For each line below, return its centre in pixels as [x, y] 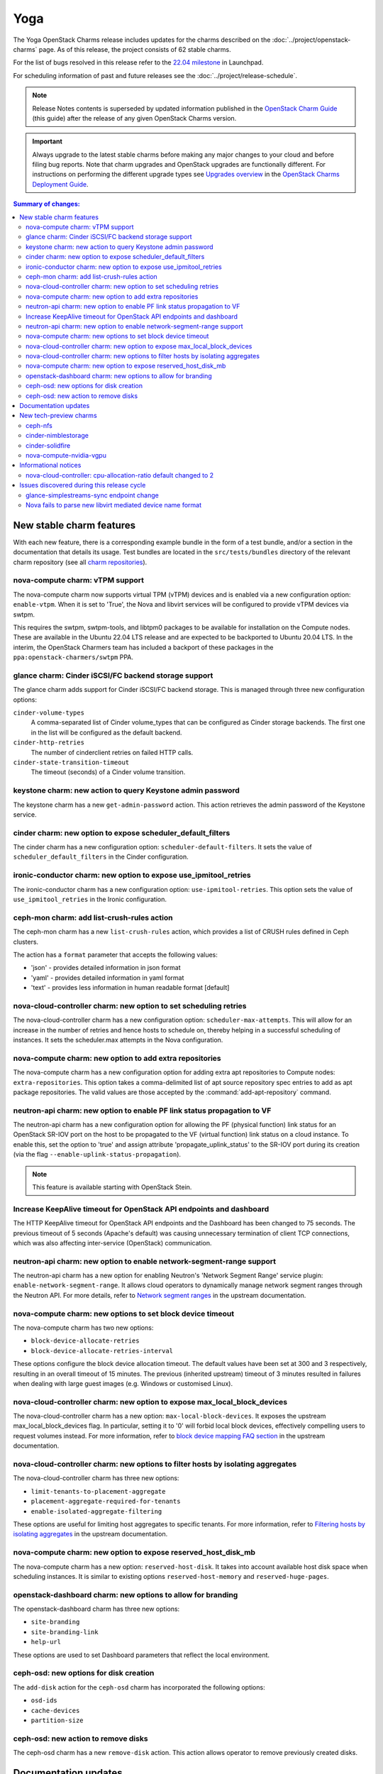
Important [48, 141]
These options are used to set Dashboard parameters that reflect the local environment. [141, 1655]
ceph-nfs [39, 425]
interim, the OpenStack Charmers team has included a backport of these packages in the [143, 647]
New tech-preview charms [58, 416]
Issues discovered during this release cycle [83, 485]
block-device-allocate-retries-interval [102, 1351]
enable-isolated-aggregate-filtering [96, 1511]
